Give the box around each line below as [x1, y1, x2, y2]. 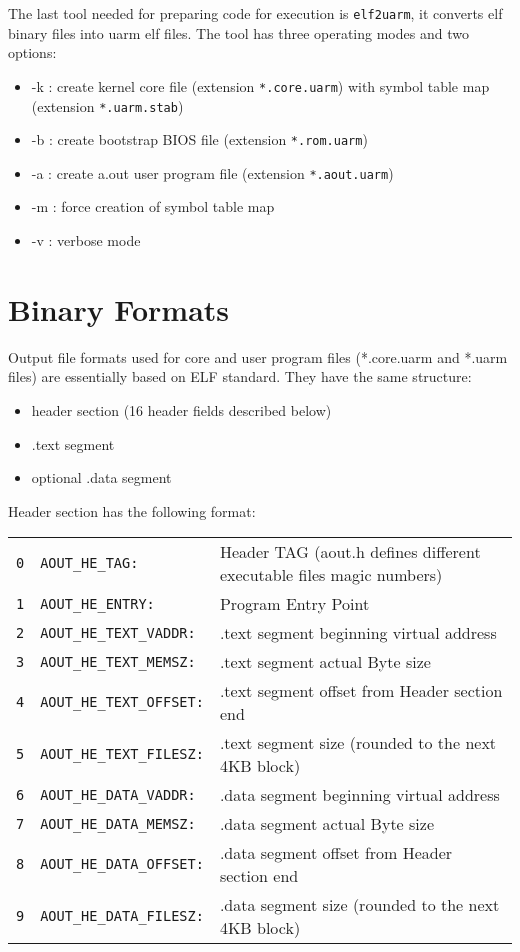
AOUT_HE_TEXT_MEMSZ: [40, 653, 196, 670]
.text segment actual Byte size [219, 650, 431, 674]
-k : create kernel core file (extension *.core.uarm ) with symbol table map [31, 75, 490, 96]
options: [8, 42, 57, 63]
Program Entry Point [219, 592, 370, 616]
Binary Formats [8, 288, 230, 329]
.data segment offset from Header [219, 841, 453, 865]
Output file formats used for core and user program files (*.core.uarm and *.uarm [8, 346, 508, 367]
